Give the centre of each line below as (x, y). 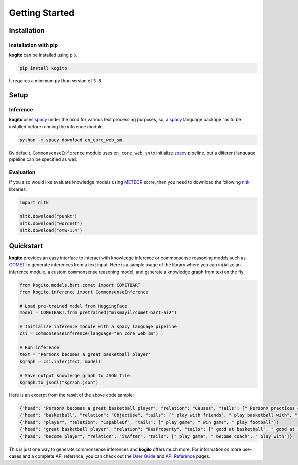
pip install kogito (43, 68)
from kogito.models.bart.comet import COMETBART (80, 285)
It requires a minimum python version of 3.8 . (56, 81)
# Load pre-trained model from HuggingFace (74, 306)
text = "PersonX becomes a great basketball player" (85, 354)
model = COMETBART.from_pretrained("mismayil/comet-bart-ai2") (98, 313)
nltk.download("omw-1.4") (51, 230)
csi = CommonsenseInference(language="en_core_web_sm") (89, 334)
